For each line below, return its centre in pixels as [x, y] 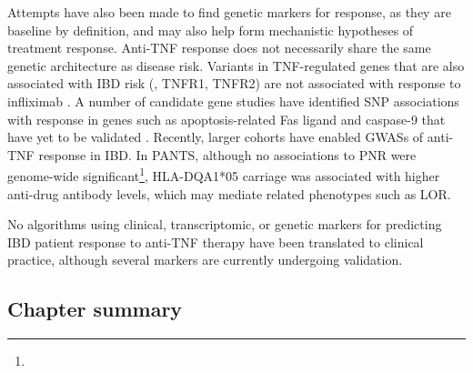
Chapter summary [95, 309]
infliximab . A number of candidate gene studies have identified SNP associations [233, 101]
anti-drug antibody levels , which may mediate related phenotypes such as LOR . [229, 193]
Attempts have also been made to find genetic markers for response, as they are [229, 12]
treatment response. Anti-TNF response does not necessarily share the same [219, 48]
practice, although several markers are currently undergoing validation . [205, 260]
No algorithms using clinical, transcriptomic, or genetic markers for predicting [225, 224]
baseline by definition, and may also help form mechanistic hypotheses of [211, 30]
